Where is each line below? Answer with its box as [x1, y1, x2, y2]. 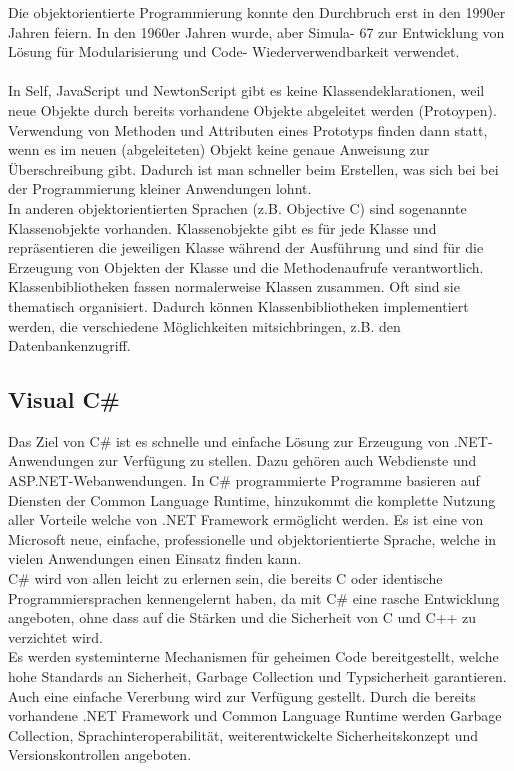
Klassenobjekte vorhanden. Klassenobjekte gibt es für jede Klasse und [8, 217, 437, 238]
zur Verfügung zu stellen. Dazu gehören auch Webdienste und [98, 450, 477, 471]
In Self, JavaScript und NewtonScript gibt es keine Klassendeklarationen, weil [8, 80, 485, 101]
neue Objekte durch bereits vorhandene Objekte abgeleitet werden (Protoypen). [8, 99, 497, 120]
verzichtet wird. [8, 626, 103, 647]
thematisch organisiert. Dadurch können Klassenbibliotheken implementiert [8, 295, 469, 316]
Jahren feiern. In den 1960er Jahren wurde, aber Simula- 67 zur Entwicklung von [8, 21, 505, 42]
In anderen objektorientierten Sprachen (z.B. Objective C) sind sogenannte [8, 197, 467, 218]
